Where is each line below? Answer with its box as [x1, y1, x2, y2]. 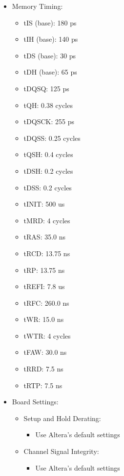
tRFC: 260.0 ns [23, 297, 69, 308]
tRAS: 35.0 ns [23, 232, 66, 242]
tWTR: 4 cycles [23, 330, 71, 341]
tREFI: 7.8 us [23, 281, 65, 291]
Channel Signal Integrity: [23, 446, 99, 456]
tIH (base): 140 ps [23, 34, 78, 44]
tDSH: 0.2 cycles [23, 165, 73, 176]
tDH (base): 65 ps [23, 67, 77, 77]
